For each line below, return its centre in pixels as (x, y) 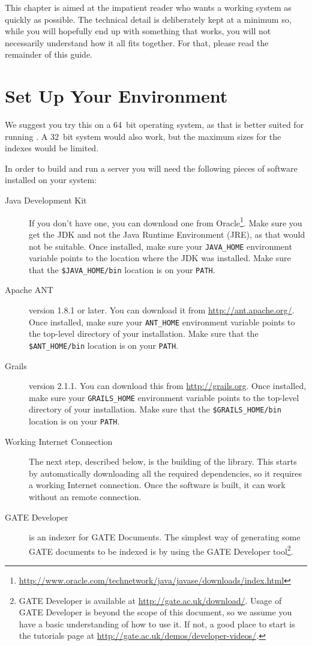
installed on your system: (51, 180)
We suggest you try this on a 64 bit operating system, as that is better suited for (154, 125)
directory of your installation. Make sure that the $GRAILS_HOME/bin (155, 409)
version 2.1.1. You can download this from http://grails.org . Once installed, (168, 386)
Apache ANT (29, 290)
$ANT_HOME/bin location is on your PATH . (104, 345)
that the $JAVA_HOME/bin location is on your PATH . (122, 269)
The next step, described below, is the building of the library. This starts (163, 461)
